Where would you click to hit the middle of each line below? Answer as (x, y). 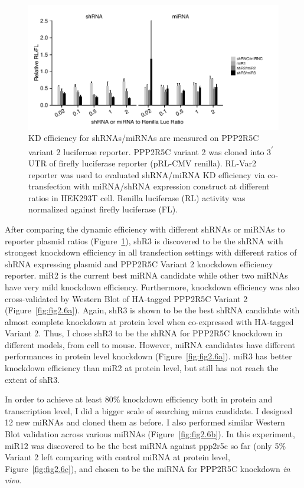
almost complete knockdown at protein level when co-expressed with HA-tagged (149, 321)
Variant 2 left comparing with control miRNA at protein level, (117, 457)
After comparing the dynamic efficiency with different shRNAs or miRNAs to (145, 229)
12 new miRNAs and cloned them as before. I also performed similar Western (145, 422)
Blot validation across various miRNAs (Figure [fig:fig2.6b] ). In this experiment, (150, 434)
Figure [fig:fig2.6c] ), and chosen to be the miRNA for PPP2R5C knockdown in (148, 468)
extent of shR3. (32, 379)
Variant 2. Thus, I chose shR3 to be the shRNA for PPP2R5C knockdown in (144, 333)
